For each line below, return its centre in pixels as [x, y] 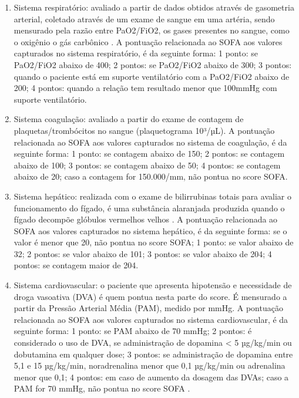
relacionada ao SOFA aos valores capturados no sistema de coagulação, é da [150, 142]
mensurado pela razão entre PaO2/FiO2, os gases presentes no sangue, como [152, 30]
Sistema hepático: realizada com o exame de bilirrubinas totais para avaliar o [152, 196]
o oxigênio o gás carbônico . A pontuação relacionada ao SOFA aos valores [148, 41]
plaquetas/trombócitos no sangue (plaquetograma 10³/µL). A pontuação [144, 130]
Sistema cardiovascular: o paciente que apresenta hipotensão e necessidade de [153, 285]
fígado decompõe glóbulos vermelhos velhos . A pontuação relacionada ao [146, 219]
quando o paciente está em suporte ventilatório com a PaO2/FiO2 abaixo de [152, 76]
